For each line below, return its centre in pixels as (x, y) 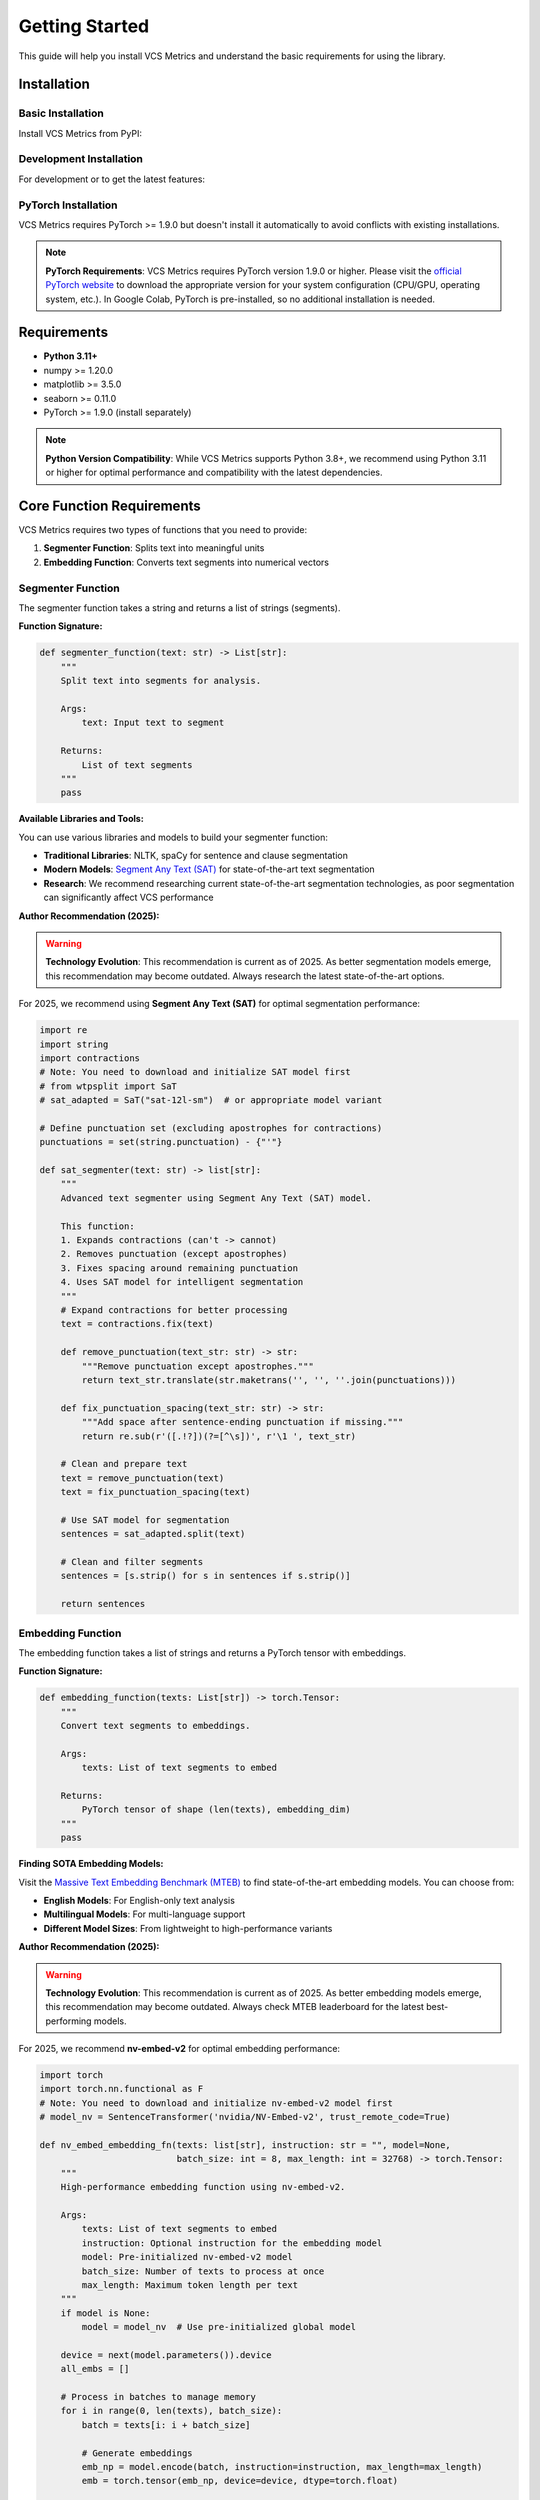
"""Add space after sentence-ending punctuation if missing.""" (242, 1422)
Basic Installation (61, 113)
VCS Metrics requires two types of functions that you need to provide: (163, 530)
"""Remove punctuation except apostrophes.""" (197, 1366)
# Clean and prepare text (124, 1464)
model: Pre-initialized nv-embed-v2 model (187, 2257)
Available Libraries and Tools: (81, 819)
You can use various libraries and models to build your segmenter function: (173, 837)
